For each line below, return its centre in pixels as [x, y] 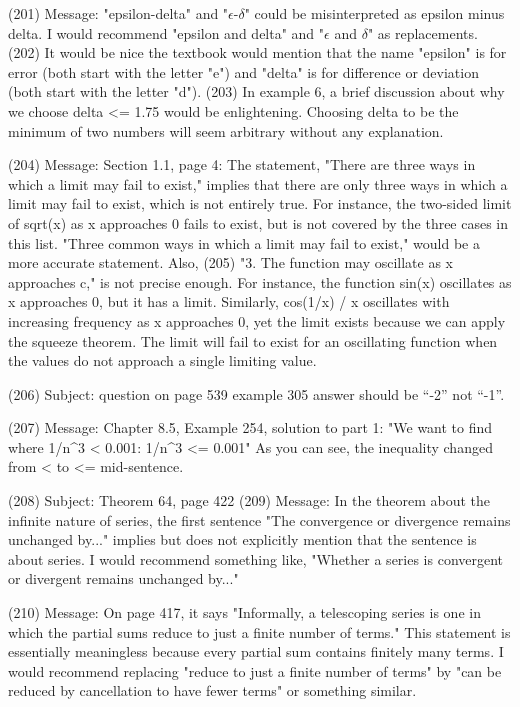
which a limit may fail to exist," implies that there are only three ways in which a [258, 183]
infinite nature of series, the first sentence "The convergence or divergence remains [259, 519]
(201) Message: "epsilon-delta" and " [118, 13]
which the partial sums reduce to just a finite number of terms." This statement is [259, 631]
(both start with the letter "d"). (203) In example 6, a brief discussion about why [256, 91]
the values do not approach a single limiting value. [162, 360]
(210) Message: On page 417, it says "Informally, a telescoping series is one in [244, 612]
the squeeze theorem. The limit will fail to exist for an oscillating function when [253, 340]
